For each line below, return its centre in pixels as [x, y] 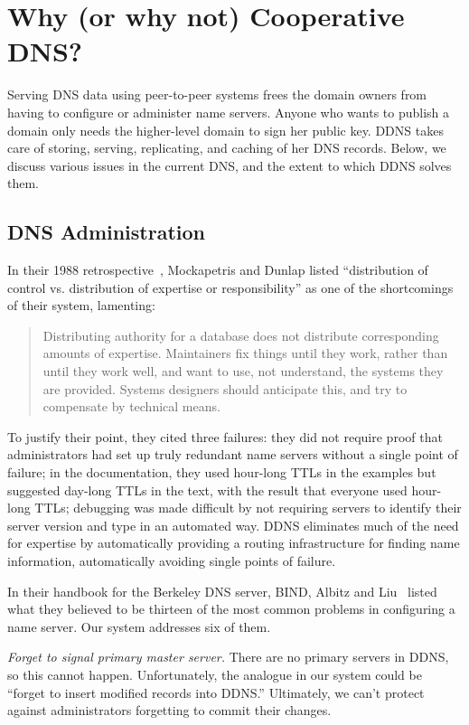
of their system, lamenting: [81, 305]
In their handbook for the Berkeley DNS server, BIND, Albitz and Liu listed [222, 591]
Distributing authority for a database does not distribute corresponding [241, 335]
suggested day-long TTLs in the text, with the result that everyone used [207, 490]
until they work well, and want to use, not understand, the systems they [243, 371]
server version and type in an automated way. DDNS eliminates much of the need [233, 525]
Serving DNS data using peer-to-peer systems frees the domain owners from [217, 94]
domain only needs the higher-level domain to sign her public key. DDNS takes [225, 130]
